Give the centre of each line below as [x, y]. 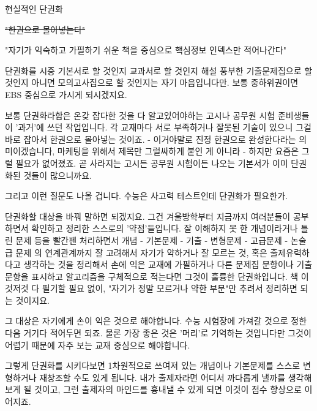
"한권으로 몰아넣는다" [45, 29]
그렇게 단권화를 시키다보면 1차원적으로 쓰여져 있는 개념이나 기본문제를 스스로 [153, 365]
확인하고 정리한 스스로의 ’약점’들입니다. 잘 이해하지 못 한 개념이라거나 [165, 228]
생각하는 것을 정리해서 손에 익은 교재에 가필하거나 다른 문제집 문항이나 [158, 264]
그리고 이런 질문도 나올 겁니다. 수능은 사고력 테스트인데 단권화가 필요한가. [146, 196]
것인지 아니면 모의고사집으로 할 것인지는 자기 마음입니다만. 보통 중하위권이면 [152, 82]
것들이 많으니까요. [58, 175]
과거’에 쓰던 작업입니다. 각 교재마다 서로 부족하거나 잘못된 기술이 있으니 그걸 [165, 127]
